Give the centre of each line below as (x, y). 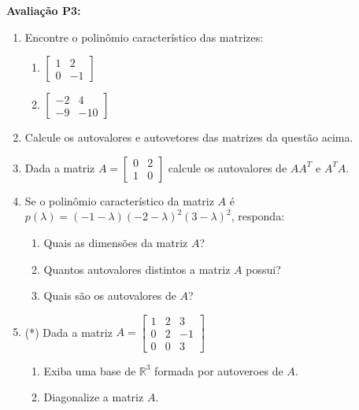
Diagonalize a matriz (94, 397)
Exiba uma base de (90, 370)
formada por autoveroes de (219, 370)
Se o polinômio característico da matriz (119, 200)
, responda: (258, 216)
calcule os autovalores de (228, 167)
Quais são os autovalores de (110, 295)
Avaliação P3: (44, 10)
